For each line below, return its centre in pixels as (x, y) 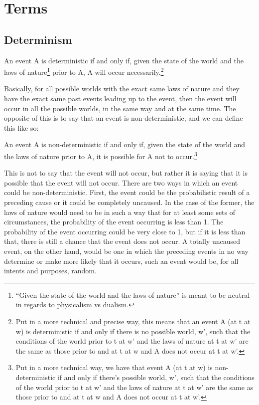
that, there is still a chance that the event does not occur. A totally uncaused (122, 241)
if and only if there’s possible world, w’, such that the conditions (156, 377)
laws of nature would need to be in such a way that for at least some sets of (120, 212)
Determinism (38, 39)
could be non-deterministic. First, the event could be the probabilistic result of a (127, 192)
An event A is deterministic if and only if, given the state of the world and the (124, 60)
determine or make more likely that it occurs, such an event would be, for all (121, 261)
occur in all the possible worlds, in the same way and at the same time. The (120, 108)
